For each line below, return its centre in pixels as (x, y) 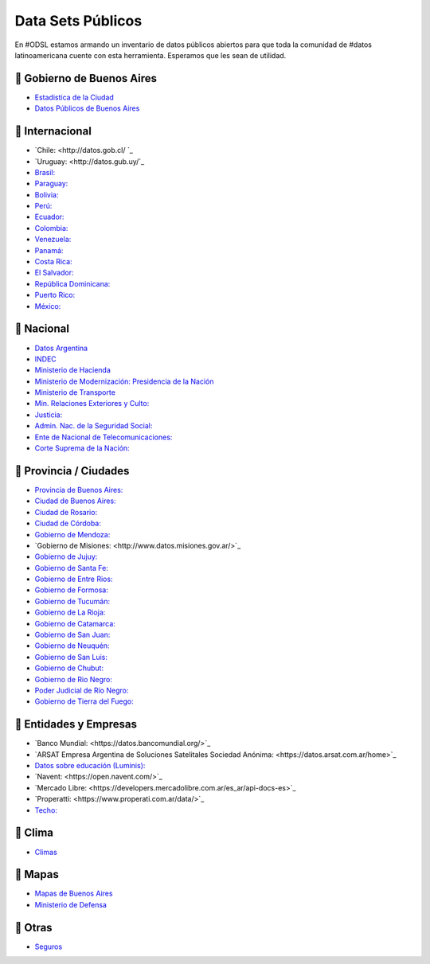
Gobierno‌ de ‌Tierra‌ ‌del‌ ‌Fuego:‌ (84, 701)
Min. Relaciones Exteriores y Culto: (92, 404)
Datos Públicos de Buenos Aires (87, 108)
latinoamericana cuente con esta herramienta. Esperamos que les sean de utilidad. (150, 55)
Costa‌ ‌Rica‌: (53, 262)
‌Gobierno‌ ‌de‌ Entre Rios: (74, 579)
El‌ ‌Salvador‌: (54, 273)
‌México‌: (48, 306)
